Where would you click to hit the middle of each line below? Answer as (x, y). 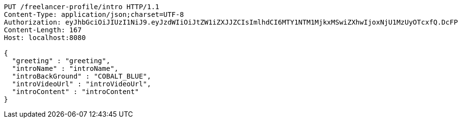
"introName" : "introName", (65, 68)
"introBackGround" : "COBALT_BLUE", (82, 76)
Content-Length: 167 (43, 30)
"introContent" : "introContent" (75, 92)
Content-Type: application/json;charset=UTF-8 (94, 14)
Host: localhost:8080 (45, 38)
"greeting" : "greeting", (61, 61)
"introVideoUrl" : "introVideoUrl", (82, 84)
